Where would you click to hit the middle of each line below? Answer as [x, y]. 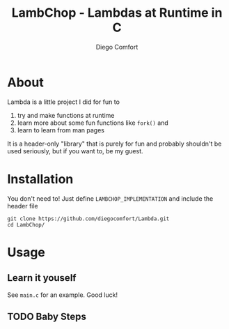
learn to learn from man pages [61, 130]
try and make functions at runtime [66, 115]
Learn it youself [42, 278]
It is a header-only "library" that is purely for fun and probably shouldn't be [114, 144]
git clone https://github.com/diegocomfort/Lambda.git [88, 219]
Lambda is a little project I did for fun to [64, 102]
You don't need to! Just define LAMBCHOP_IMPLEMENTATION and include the [110, 198]
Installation [40, 179]
